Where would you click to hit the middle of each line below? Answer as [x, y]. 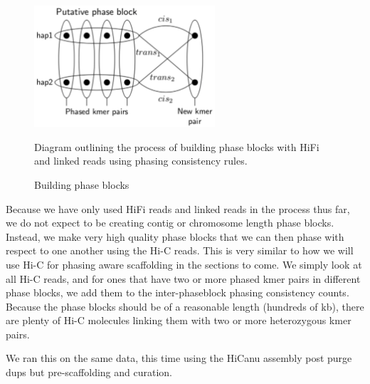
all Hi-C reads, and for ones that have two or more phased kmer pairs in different [183, 278]
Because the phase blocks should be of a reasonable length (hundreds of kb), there [185, 306]
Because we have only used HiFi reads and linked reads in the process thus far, [178, 208]
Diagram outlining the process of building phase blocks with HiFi [177, 146]
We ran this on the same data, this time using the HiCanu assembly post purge [179, 358]
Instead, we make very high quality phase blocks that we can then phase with [175, 236]
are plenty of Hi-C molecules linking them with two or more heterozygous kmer [179, 320]
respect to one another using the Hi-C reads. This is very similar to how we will [180, 250]
